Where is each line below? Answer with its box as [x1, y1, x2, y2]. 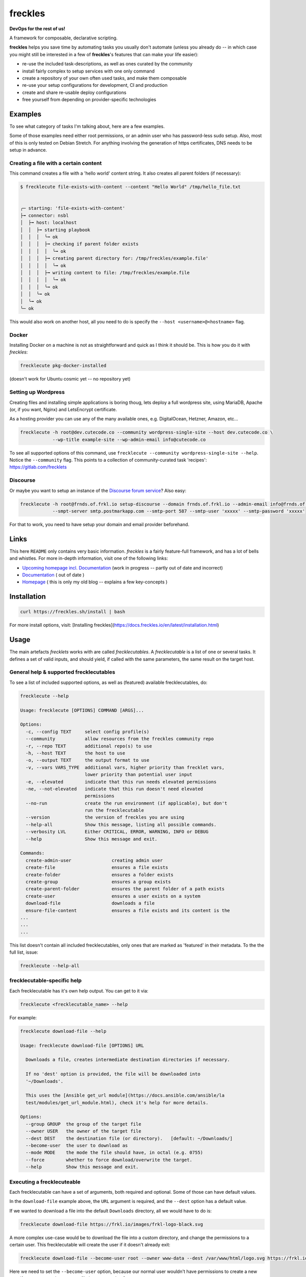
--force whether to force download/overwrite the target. [25, 1157, 193, 1163]
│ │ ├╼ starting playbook [20, 227, 90, 232]
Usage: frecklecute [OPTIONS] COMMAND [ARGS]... [20, 707, 144, 713]
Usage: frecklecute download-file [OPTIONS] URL [20, 1043, 144, 1048]
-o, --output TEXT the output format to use [25, 758, 150, 763]
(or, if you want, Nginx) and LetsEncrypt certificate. [9, 406, 117, 412]
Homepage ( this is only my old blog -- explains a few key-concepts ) [22, 579, 168, 585]
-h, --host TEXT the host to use [25, 750, 125, 756]
